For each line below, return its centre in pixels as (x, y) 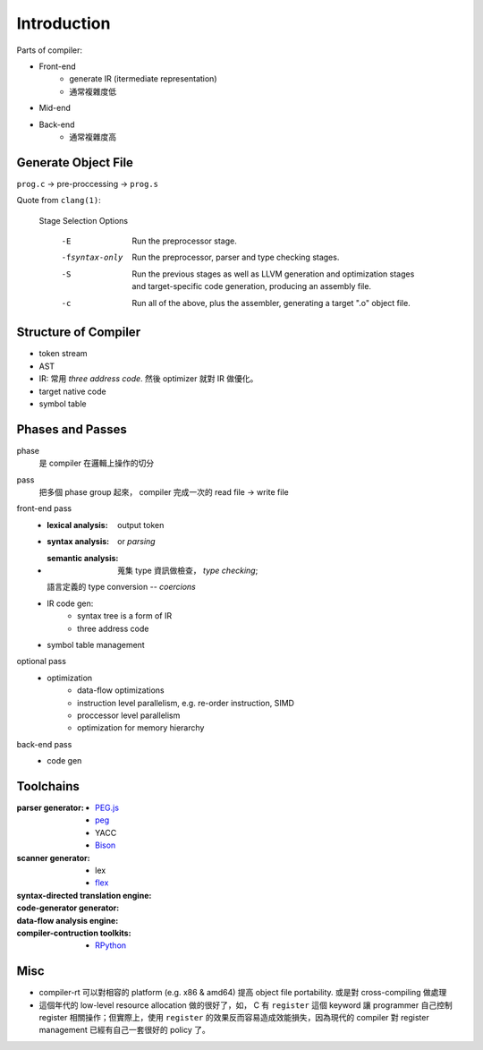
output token (141, 525)
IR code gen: (70, 603)
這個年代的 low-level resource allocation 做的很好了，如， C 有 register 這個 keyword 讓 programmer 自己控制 (246, 1005)
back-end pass (44, 744)
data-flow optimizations (121, 690)
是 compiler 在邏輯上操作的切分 (97, 463)
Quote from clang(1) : (59, 201)
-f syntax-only (92, 258)
